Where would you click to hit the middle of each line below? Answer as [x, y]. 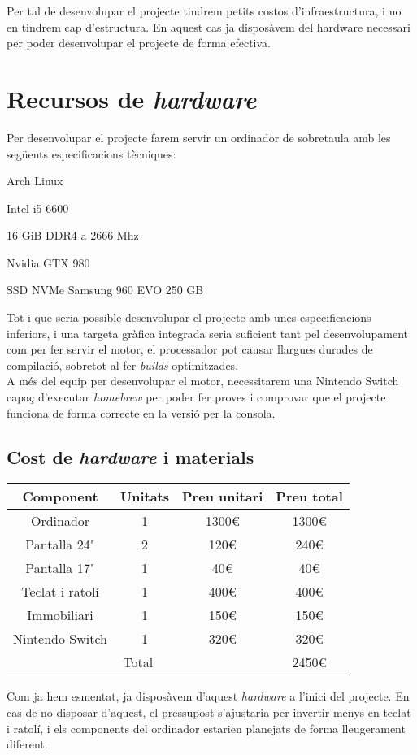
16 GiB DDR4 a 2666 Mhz [73, 235]
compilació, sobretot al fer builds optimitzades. [123, 364]
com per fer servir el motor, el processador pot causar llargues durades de [190, 349]
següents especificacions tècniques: [91, 153]
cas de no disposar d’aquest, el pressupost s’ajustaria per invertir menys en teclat [209, 712]
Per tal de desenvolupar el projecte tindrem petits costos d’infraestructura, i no [204, 11]
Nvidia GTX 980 [48, 262]
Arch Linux [35, 181]
